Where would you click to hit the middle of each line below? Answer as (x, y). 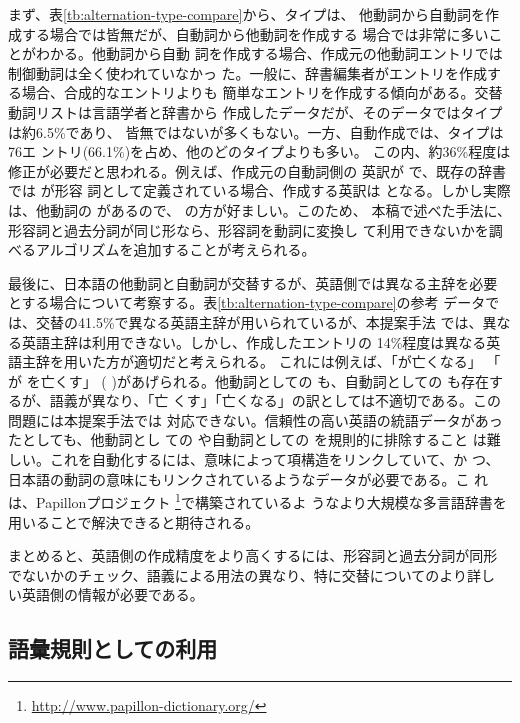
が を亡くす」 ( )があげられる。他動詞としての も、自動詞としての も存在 (248, 380)
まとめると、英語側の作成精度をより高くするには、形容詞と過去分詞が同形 (253, 555)
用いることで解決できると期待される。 (134, 521)
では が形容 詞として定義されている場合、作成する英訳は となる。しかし (245, 190)
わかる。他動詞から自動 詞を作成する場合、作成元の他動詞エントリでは (269, 53)
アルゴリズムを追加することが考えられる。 (175, 249)
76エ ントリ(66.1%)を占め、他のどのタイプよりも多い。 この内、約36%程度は (259, 151)
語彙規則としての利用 (113, 648)
